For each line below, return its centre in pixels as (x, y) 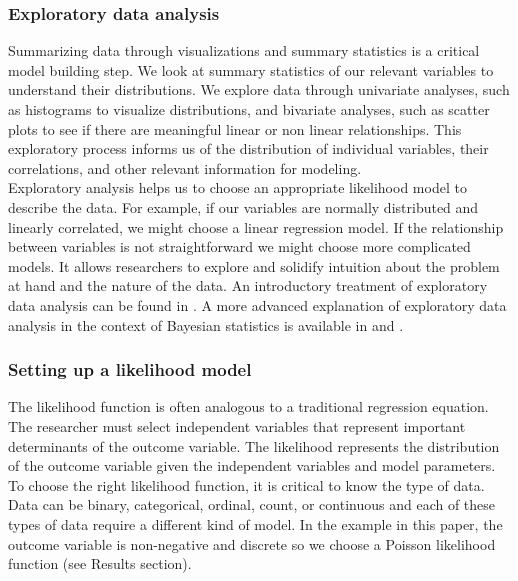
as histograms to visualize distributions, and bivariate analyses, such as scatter (249, 109)
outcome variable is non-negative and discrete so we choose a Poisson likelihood (252, 543)
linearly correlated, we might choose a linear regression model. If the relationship (256, 226)
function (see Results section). (100, 563)
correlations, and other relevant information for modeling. (185, 167)
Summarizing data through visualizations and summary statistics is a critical (244, 50)
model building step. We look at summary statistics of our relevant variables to (251, 69)
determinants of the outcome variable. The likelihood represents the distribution (254, 445)
